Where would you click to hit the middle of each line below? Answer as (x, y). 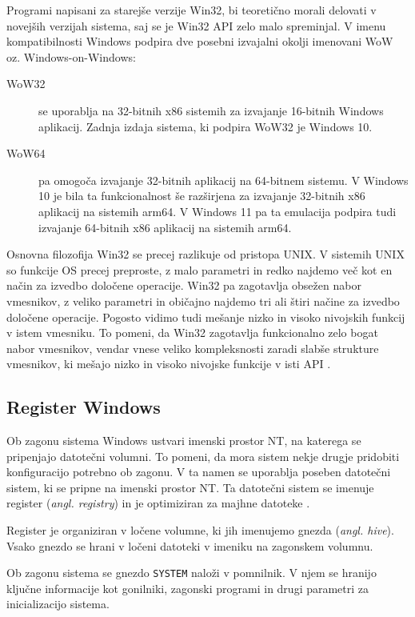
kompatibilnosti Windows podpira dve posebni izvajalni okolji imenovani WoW (200, 41)
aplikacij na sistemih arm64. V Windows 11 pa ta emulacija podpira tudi (217, 211)
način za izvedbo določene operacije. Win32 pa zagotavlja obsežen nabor (184, 285)
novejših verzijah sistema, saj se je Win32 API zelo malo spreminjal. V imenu (196, 25)
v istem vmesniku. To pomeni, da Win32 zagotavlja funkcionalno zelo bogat (192, 333)
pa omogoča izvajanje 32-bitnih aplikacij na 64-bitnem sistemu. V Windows (223, 180)
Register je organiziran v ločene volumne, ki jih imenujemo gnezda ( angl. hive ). (200, 530)
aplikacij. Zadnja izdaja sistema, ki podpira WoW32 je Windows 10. (206, 126)
